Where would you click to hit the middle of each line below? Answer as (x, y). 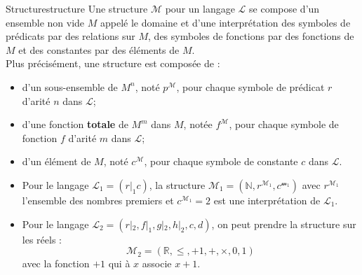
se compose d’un (284, 8)
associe (157, 263)
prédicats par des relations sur (71, 36)
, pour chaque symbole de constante (221, 161)
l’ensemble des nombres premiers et (98, 200)
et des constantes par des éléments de (99, 49)
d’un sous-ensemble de (70, 86)
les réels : (42, 239)
